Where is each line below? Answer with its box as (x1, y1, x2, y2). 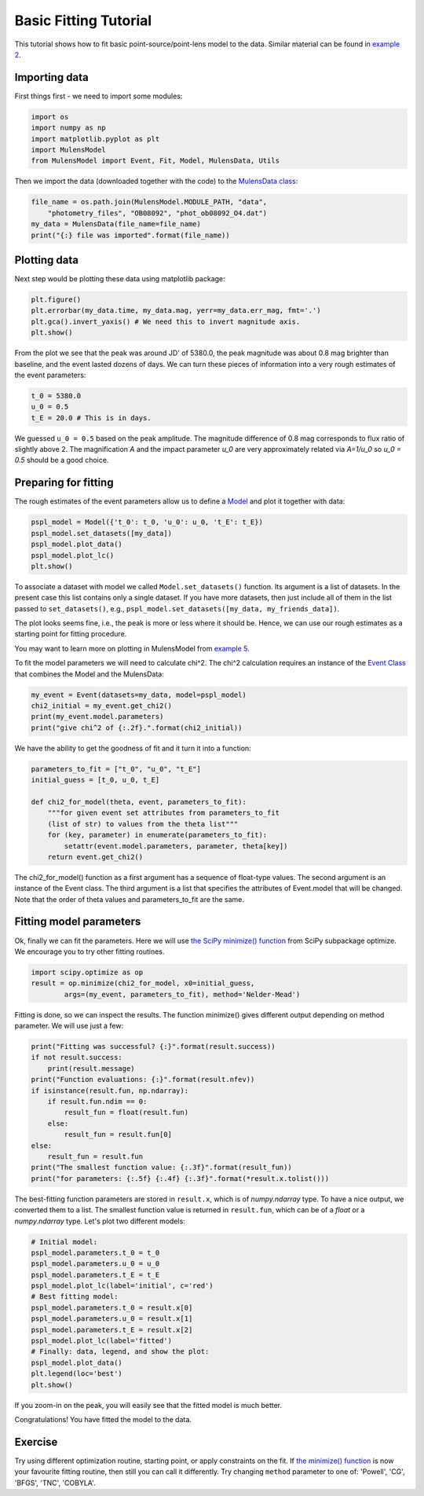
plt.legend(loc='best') (31, 1369, 123, 1378)
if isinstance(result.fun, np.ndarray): (31, 1086, 188, 1095)
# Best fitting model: (31, 1292, 119, 1301)
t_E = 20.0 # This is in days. (31, 413, 152, 422)
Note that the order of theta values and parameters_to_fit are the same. (14, 894, 245, 904)
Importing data (14, 71, 90, 84)
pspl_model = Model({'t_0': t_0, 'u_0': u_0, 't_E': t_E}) (31, 518, 263, 526)
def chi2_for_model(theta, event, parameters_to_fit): (31, 797, 247, 806)
